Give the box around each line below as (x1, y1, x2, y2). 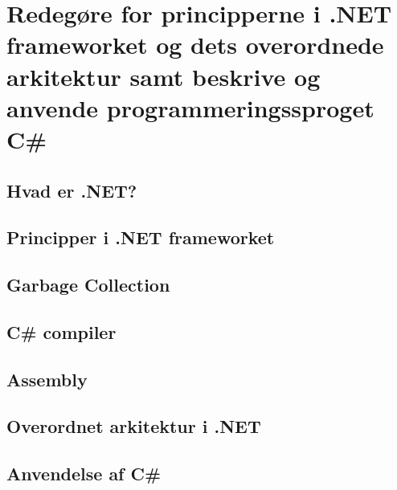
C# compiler (6, 319, 117, 344)
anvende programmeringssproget (6, 91, 374, 124)
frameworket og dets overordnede (6, 28, 384, 61)
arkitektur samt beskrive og (6, 59, 321, 92)
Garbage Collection (6, 272, 170, 297)
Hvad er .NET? (6, 178, 137, 202)
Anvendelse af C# (6, 461, 162, 486)
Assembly (6, 366, 88, 391)
